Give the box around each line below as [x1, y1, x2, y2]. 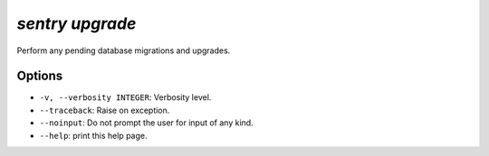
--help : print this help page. [39, 130, 148, 141]
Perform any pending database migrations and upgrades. [16, 45, 231, 56]
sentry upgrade [16, 14, 137, 33]
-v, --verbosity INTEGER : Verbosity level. [39, 92, 212, 103]
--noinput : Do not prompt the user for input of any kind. [39, 117, 254, 128]
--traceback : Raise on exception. [39, 105, 170, 115]
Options [16, 69, 63, 84]
